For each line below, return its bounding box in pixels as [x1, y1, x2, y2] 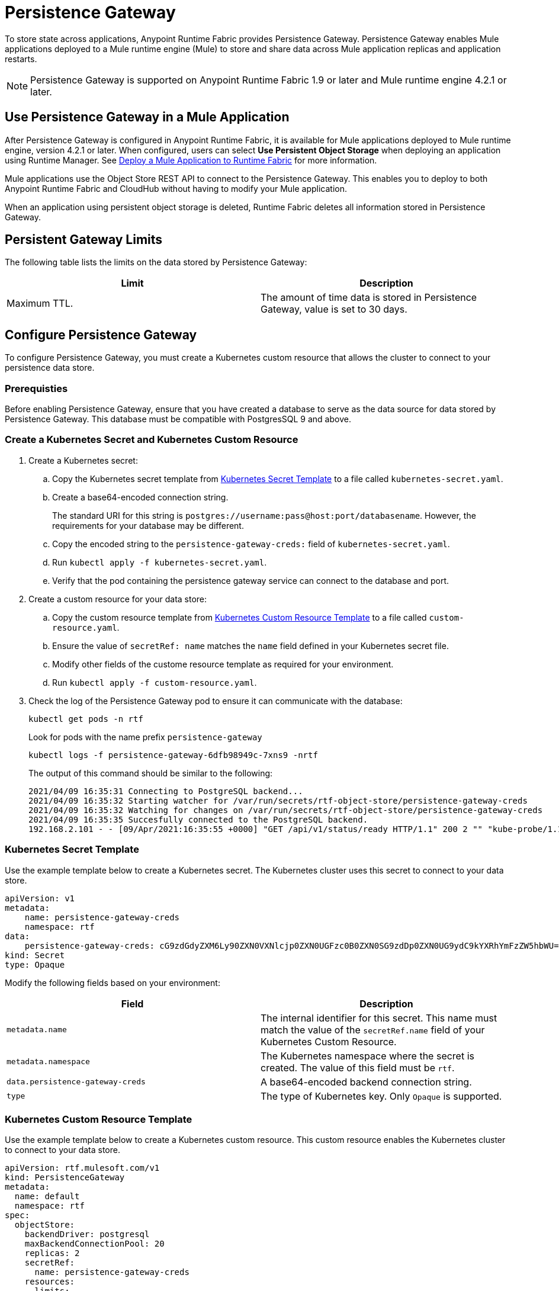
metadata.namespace [7, 1057, 90, 1067]
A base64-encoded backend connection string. [261, 1075, 472, 1088]
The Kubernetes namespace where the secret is [261, 1049, 474, 1062]
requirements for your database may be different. [52, 520, 244, 531]
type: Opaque [5, 959, 65, 969]
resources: [24, 1277, 75, 1287]
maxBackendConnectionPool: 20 [24, 1239, 165, 1249]
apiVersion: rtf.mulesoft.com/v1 [5, 1163, 160, 1173]
